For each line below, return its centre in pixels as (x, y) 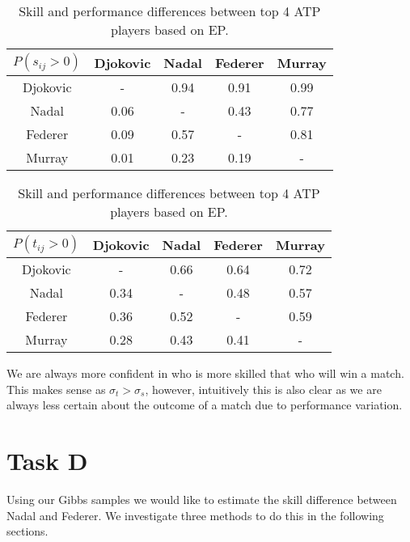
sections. (27, 531)
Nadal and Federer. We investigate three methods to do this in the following (195, 515)
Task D (47, 460)
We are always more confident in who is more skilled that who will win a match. (205, 373)
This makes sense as (56, 389)
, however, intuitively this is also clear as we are (263, 389)
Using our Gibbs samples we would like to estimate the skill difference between (202, 499)
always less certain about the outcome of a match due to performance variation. (205, 405)
